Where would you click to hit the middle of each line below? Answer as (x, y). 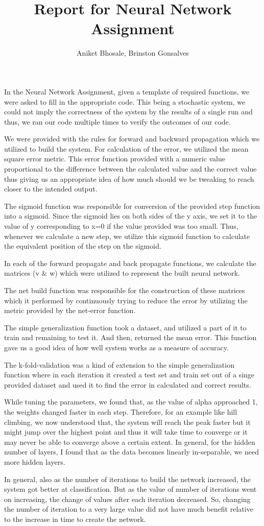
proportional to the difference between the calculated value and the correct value (130, 169)
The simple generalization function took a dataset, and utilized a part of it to (125, 327)
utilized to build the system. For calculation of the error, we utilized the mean (126, 148)
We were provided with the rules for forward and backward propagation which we (132, 139)
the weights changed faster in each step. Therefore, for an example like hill (121, 411)
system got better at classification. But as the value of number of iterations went (130, 489)
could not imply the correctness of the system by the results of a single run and (128, 112)
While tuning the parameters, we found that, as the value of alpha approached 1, (131, 402)
